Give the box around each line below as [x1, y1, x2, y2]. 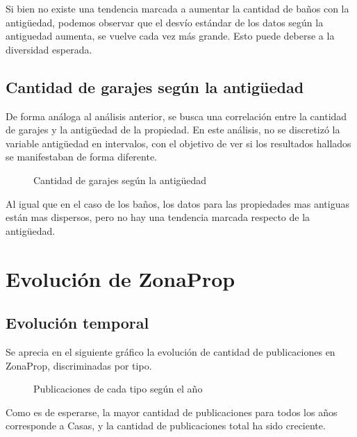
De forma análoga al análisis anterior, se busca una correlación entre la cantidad [6, 108, 347, 123]
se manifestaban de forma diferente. [6, 149, 158, 164]
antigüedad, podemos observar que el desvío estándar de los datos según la [6, 15, 324, 29]
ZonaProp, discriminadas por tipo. [6, 358, 152, 372]
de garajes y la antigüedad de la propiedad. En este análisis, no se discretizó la [6, 122, 340, 137]
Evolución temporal [6, 312, 149, 333]
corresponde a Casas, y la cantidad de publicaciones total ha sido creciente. [6, 418, 326, 433]
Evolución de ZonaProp [6, 264, 235, 292]
